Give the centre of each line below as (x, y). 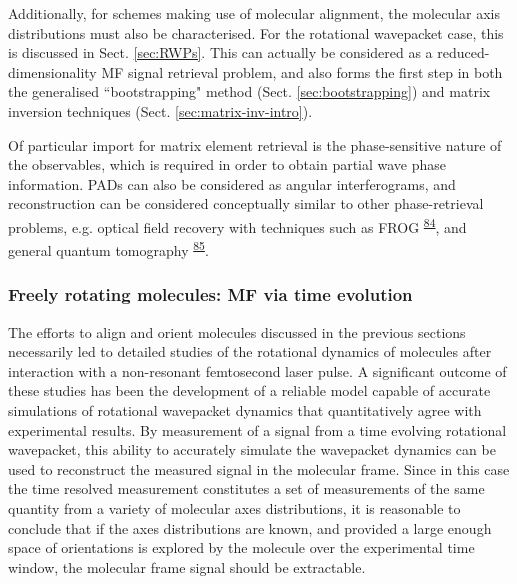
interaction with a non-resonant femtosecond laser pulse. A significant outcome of (257, 370)
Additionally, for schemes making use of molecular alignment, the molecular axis (254, 13)
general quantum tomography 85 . (108, 248)
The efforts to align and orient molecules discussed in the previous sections (237, 331)
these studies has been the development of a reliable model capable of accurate (249, 390)
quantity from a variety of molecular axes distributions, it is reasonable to (234, 508)
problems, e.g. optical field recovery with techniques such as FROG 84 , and (237, 225)
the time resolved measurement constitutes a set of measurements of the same (246, 488)
